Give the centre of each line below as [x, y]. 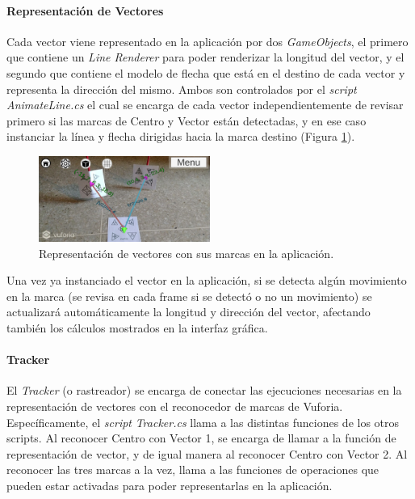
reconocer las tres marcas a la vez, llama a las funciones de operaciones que [193, 469]
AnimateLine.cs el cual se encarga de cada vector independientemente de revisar [205, 105]
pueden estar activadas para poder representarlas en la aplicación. [170, 485]
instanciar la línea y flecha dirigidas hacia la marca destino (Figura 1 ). [181, 136]
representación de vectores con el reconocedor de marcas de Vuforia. [175, 406]
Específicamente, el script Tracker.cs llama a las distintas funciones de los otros [203, 422]
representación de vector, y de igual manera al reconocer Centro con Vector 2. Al [207, 453]
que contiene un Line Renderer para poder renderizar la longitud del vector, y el [205, 57]
